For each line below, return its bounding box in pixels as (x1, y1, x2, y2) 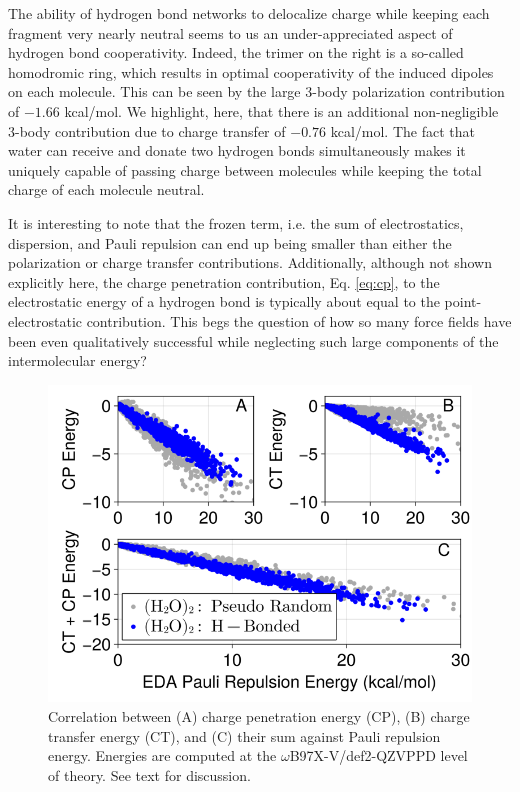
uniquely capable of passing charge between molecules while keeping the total (8, 159, 482, 180)
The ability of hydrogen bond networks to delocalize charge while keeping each (8, 3, 490, 23)
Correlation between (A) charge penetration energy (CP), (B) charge (48, 705, 470, 726)
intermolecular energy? (8, 350, 147, 371)
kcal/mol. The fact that (330, 120, 475, 141)
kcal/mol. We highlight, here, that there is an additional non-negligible (64, 100, 499, 121)
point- (444, 291, 482, 312)
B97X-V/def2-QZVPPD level (289, 745, 468, 766)
